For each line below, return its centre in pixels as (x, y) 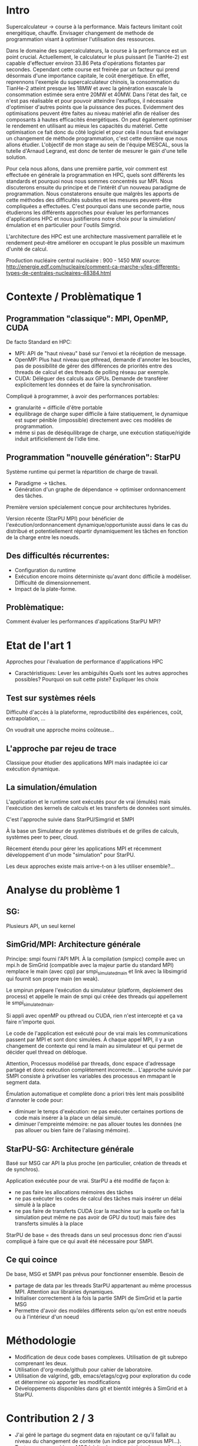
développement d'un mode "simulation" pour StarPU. (71, 855)
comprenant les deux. (41, 1363)
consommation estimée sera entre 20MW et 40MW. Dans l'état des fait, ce (97, 94)
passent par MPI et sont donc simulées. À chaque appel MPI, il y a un (90, 1040)
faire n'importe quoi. (31, 1022)
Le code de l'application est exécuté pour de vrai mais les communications (97, 1034)
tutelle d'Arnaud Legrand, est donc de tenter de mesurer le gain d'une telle (97, 150)
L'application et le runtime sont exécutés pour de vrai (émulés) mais (88, 801)
